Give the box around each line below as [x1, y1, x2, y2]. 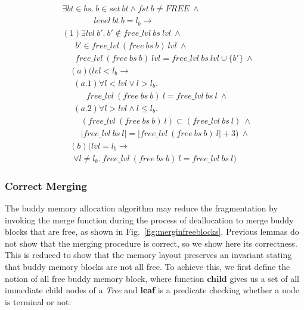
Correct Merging [5, 178, 87, 193]
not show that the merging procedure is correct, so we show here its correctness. [5, 237, 297, 249]
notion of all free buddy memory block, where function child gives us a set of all [5, 272, 299, 284]
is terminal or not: [5, 295, 72, 308]
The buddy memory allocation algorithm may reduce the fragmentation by [5, 202, 278, 214]
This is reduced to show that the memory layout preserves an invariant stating [5, 248, 292, 261]
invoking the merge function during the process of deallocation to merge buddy [5, 213, 294, 226]
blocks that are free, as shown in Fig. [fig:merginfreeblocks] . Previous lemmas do [5, 225, 299, 238]
